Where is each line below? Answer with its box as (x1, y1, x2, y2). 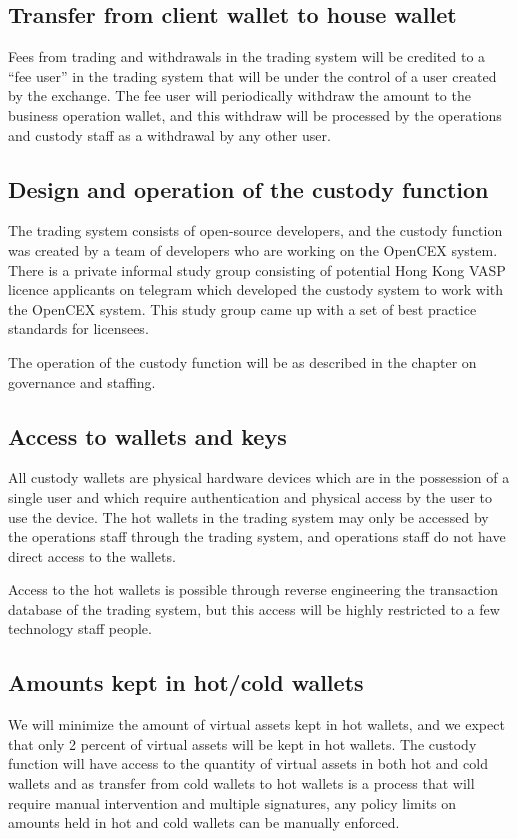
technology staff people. (8, 618, 152, 639)
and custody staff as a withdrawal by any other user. (8, 124, 331, 145)
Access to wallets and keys (8, 420, 287, 451)
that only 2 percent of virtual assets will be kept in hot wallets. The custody (8, 733, 477, 754)
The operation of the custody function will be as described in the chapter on (8, 351, 477, 372)
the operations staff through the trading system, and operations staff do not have (8, 526, 506, 547)
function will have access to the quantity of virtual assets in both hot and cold (8, 753, 488, 774)
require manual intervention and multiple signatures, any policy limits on (8, 792, 457, 813)
